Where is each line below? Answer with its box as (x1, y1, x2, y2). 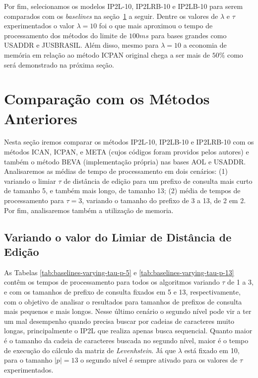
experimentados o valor (4, 20, 74, 31)
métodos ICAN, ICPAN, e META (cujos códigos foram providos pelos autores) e (4, 147, 249, 157)
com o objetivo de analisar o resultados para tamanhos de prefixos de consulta (4, 296, 242, 306)
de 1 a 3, (227, 277, 254, 287)
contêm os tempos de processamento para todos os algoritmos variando (4, 277, 220, 287)
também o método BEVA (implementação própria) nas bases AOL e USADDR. (4, 156, 246, 166)
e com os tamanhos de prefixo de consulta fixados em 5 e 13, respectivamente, (4, 287, 241, 297)
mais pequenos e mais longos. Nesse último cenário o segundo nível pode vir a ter (4, 306, 252, 316)
